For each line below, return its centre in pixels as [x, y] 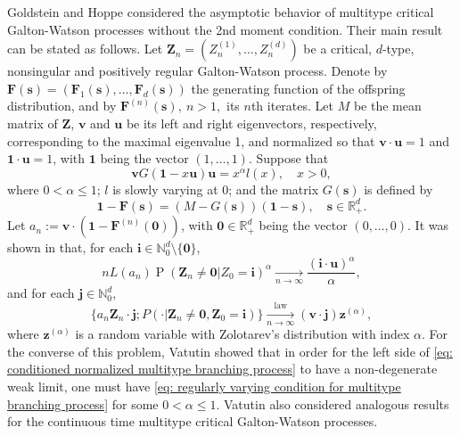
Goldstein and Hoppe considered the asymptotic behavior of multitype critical [221, 12]
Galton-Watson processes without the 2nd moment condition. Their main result [225, 29]
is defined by [398, 189]
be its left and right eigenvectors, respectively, [251, 123]
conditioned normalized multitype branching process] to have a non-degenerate [222, 369]
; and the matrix [274, 189]
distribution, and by [62, 106]
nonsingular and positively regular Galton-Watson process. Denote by [197, 71]
